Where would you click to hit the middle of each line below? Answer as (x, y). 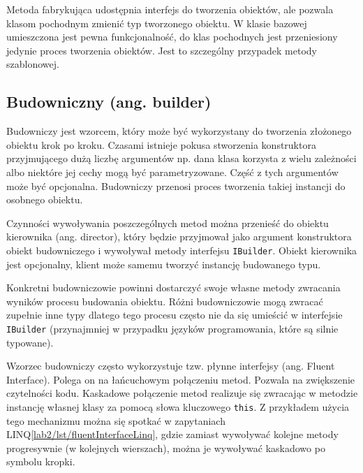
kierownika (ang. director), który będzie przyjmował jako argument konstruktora (179, 236)
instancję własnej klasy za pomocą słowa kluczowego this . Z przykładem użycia (178, 406)
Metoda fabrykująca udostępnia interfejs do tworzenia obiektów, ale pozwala (170, 9)
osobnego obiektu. (45, 199)
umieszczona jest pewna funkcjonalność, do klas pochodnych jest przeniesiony (172, 37)
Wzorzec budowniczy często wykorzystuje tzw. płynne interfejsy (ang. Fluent (171, 366)
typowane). (30, 342)
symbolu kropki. (41, 461)
